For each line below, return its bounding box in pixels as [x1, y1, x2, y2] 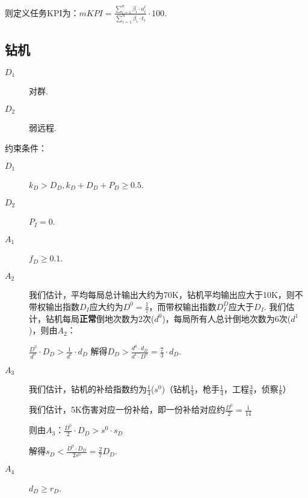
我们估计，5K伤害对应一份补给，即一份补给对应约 [29, 403, 225, 416]
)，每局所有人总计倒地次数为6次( [162, 312, 291, 324]
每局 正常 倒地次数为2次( [62, 312, 155, 324]
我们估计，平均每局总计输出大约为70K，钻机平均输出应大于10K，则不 [29, 288, 303, 301]
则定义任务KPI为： [5, 6, 79, 19]
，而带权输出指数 [149, 300, 217, 312]
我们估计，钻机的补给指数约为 [29, 383, 147, 395]
